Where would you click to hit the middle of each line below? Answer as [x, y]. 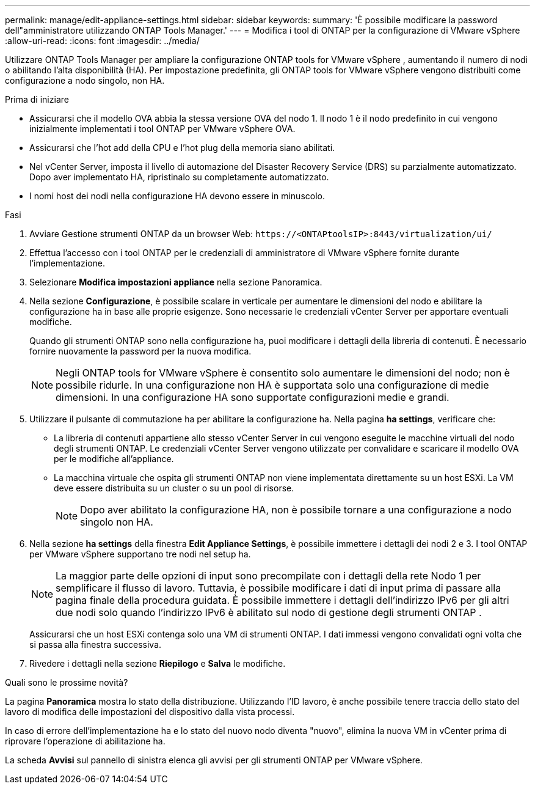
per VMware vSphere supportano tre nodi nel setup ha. [140, 554]
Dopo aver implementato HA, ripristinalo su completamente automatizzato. [179, 177]
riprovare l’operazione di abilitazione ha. [85, 741]
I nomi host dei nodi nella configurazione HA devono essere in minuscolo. [177, 196]
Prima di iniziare [37, 99]
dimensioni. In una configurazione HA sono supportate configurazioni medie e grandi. [253, 397]
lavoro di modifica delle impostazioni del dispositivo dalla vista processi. [150, 712]
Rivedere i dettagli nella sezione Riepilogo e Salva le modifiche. [158, 663]
